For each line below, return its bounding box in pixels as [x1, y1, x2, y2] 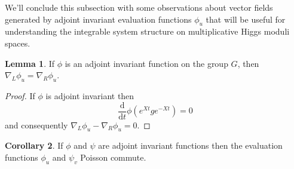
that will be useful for [206, 13, 286, 25]
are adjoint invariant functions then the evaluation [98, 139, 283, 152]
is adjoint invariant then [45, 89, 134, 102]
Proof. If [5, 89, 35, 102]
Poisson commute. [80, 151, 146, 164]
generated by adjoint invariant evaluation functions [5, 13, 192, 25]
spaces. [5, 36, 30, 49]
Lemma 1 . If [5, 57, 55, 69]
